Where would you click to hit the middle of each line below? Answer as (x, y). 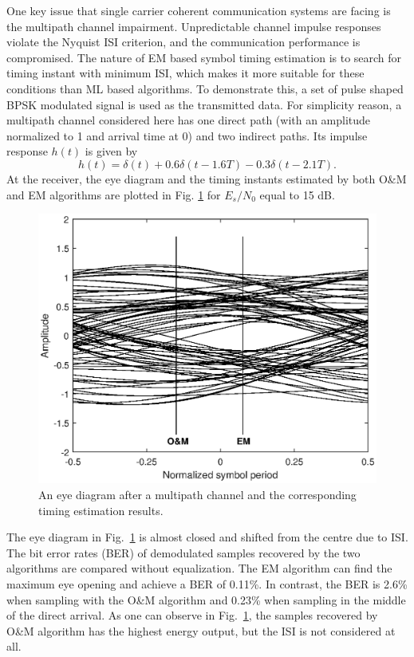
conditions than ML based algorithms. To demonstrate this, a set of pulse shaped (205, 88)
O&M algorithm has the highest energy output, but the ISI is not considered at (201, 630)
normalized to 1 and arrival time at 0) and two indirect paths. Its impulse (187, 135)
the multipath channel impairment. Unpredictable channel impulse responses (194, 26)
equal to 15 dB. (297, 194)
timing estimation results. (101, 510)
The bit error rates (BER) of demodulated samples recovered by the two (183, 552)
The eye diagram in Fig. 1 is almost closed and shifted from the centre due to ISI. (207, 537)
